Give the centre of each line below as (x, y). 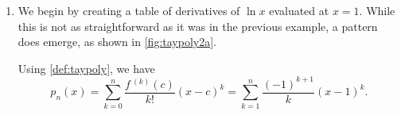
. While (377, 10)
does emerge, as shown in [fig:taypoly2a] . (117, 42)
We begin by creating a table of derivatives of (129, 10)
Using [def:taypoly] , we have (86, 68)
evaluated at (299, 10)
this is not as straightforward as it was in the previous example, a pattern (198, 26)
